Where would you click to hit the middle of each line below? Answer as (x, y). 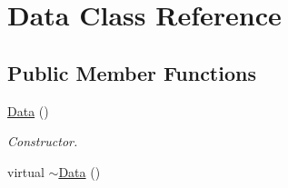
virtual (26, 171)
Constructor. (43, 141)
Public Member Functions (132, 72)
